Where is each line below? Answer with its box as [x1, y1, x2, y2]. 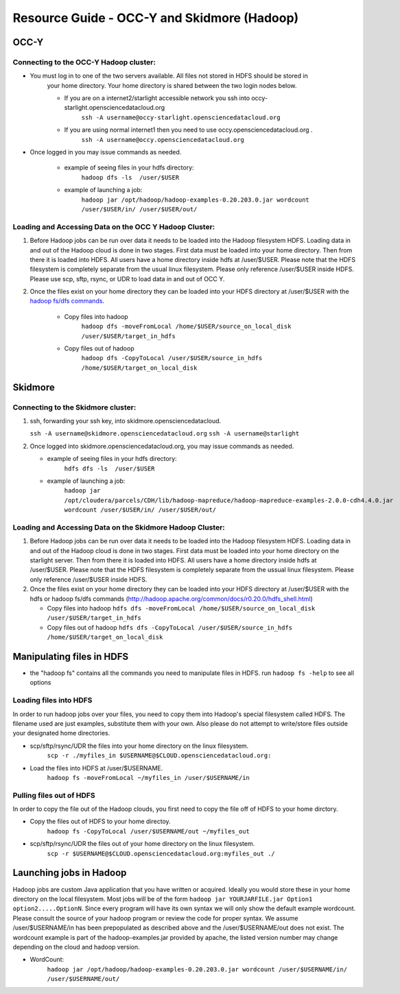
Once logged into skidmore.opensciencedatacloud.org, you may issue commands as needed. [30, 442, 294, 450]
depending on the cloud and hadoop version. [12, 943, 140, 951]
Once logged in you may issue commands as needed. [30, 148, 182, 156]
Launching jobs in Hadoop [12, 867, 127, 879]
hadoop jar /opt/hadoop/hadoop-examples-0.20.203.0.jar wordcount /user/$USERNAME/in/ [47, 965, 348, 973]
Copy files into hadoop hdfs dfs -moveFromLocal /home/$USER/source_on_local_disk [47, 604, 316, 612]
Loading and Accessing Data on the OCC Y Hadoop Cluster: [12, 222, 215, 231]
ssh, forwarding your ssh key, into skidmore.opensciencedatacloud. [30, 416, 222, 425]
